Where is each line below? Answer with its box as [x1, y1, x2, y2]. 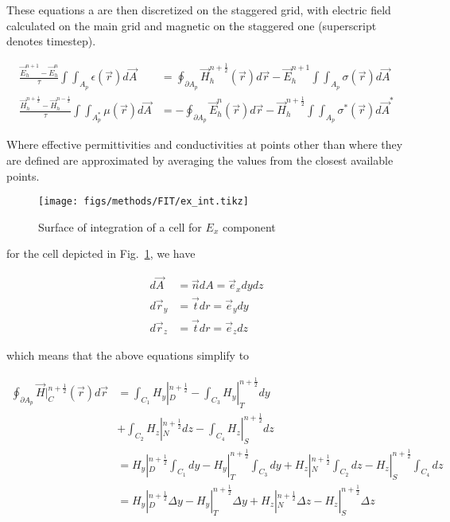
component [222, 218, 276, 235]
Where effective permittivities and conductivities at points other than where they [6, 136, 403, 153]
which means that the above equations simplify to [6, 347, 250, 364]
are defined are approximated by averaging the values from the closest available [6, 152, 394, 169]
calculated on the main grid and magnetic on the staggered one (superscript [6, 17, 377, 33]
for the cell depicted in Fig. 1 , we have [6, 245, 196, 262]
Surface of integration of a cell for [38, 218, 202, 235]
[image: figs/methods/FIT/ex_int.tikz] [38, 196, 249, 208]
